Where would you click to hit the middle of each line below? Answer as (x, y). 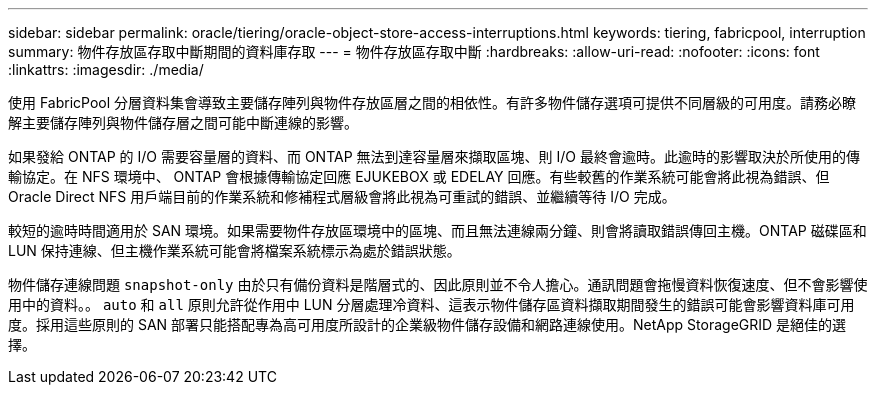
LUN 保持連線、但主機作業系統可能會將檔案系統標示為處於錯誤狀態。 (234, 250)
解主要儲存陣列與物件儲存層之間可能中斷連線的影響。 (183, 122)
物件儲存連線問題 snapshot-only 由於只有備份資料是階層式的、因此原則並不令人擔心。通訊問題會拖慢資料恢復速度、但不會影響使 (438, 284)
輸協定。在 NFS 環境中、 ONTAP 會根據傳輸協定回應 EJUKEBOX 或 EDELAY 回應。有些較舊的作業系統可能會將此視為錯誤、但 (419, 176)
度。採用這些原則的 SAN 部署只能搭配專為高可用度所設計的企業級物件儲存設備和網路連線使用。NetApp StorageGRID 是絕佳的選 (427, 324)
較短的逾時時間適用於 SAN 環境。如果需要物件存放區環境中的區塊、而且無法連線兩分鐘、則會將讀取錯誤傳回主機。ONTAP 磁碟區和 (437, 230)
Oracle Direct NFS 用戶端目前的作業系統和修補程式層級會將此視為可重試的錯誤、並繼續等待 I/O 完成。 (342, 196)
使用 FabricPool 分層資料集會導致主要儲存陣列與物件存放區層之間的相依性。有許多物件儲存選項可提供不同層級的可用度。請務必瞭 (432, 102)
